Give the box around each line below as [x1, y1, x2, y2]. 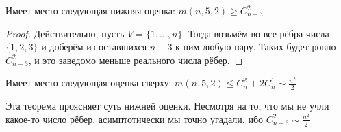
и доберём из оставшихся [41, 39, 147, 54]
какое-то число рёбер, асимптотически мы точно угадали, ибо [5, 112, 264, 126]
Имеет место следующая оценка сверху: [5, 76, 172, 90]
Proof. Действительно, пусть [5, 26, 125, 40]
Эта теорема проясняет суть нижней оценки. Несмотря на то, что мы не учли [5, 99, 329, 113]
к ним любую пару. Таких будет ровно [175, 39, 336, 54]
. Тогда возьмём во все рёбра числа [182, 26, 329, 40]
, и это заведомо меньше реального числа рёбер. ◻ [28, 52, 243, 67]
